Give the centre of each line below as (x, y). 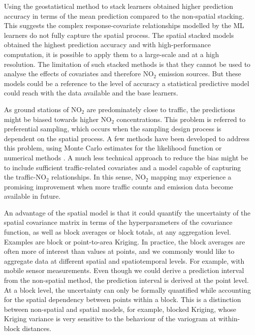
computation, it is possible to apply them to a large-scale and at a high (112, 54)
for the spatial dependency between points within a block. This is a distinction (123, 299)
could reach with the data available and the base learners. (91, 93)
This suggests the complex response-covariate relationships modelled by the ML (124, 25)
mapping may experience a (191, 177)
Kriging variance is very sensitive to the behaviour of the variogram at (110, 319)
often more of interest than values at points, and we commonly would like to (119, 251)
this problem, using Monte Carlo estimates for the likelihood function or (113, 148)
